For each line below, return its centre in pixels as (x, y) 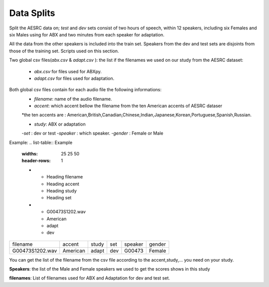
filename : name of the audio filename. (73, 99)
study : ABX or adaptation (60, 124)
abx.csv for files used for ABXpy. (68, 71)
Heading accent (63, 184)
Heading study (62, 191)
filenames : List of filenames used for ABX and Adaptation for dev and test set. (90, 278)
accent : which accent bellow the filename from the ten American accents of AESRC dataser (128, 106)
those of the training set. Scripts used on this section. (64, 51)
